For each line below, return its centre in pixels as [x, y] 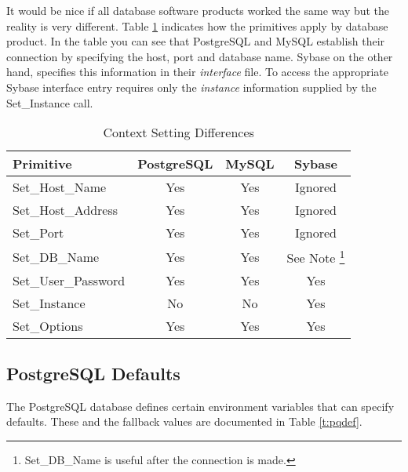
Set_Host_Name [60, 187]
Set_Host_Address [66, 210]
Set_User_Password [69, 281]
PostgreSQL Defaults [93, 373]
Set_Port [38, 233]
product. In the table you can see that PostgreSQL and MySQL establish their [196, 41]
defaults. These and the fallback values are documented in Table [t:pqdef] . [184, 421]
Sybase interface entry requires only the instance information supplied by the [191, 87]
